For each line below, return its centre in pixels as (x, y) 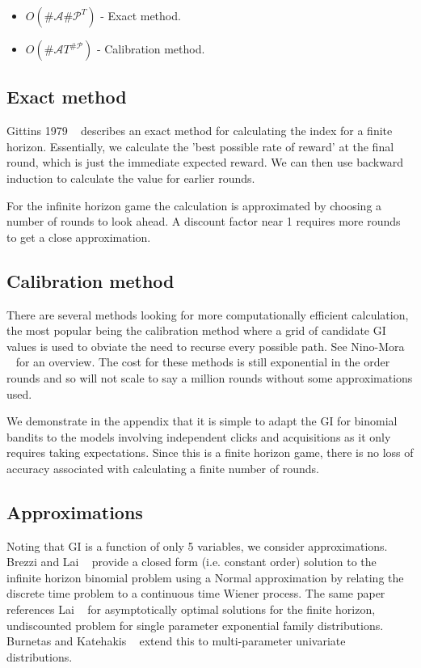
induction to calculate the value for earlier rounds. (131, 178)
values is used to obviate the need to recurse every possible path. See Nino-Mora (206, 346)
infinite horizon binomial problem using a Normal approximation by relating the (205, 577)
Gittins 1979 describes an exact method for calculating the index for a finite (200, 131)
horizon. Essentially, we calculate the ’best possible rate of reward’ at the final (200, 146)
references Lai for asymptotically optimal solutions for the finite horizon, (191, 609)
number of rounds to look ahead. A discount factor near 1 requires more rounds (204, 221)
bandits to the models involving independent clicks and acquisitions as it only (199, 436)
